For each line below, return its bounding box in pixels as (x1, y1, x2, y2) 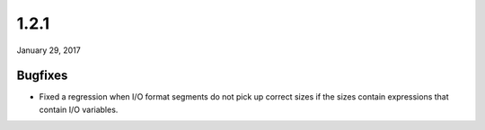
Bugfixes (16, 68, 68, 83)
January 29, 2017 (16, 45, 81, 56)
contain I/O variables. (39, 104, 119, 115)
